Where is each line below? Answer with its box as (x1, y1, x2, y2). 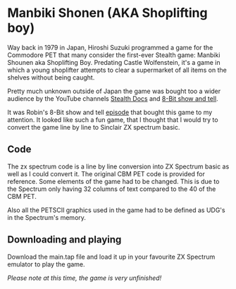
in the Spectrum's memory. (7, 213, 87, 221)
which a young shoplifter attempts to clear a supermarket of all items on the (7, 66, 227, 74)
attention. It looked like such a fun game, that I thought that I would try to (7, 115, 218, 124)
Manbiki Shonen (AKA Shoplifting (7, 5, 208, 21)
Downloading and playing (7, 234, 122, 246)
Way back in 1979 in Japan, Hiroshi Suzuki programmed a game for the (7, 43, 213, 51)
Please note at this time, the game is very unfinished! (7, 273, 162, 282)
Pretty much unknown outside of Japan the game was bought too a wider (7, 87, 221, 95)
